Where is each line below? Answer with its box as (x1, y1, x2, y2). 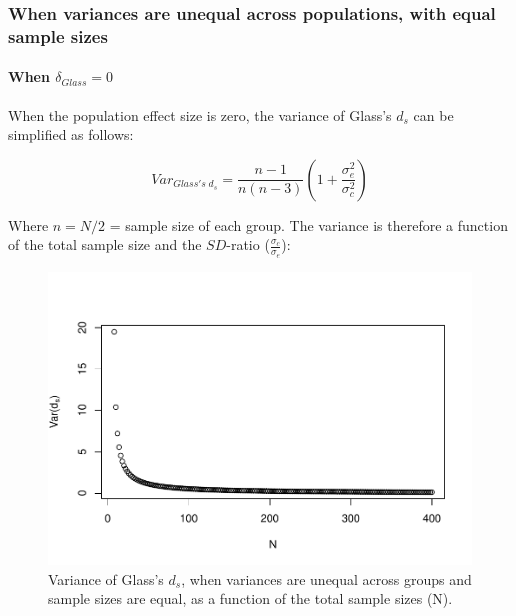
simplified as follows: (8, 124, 134, 145)
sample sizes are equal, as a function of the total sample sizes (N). (48, 588, 453, 609)
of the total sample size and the (8, 234, 202, 255)
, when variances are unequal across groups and (181, 568, 472, 589)
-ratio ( (226, 234, 270, 255)
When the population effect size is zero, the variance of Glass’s (8, 104, 392, 125)
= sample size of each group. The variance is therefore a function (109, 214, 508, 235)
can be (413, 104, 454, 125)
